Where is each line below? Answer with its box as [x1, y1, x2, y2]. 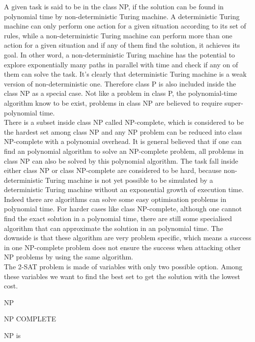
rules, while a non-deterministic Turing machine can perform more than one [4, 30, 232, 40]
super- [225, 97, 243, 108]
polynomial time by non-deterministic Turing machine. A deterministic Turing [4, 11, 240, 21]
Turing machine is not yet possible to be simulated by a [45, 174, 213, 185]
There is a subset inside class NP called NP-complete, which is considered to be [4, 117, 244, 127]
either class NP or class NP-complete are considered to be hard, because [4, 165, 222, 175]
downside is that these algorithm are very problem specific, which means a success [4, 232, 252, 243]
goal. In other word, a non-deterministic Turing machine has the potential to [4, 49, 235, 59]
